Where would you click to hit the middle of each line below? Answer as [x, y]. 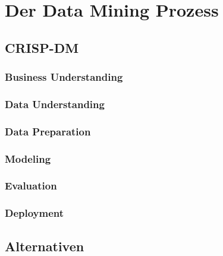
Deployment [34, 213]
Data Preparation [48, 131]
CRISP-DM [42, 47]
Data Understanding [55, 104]
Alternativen [45, 246]
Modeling [28, 158]
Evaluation [31, 186]
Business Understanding [64, 77]
